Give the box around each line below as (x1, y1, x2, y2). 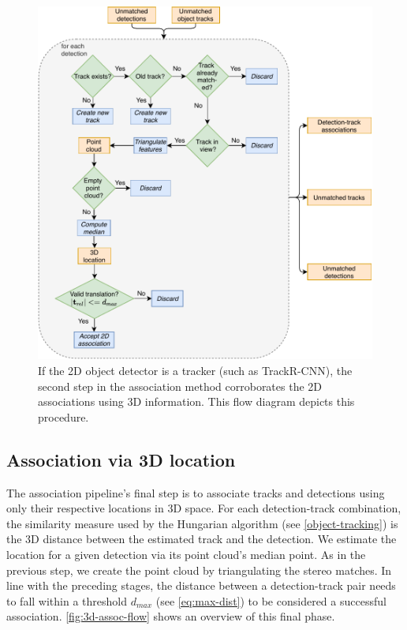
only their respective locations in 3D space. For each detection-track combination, (6, 500, 401, 516)
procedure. (38, 408, 89, 425)
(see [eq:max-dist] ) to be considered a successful (155, 592, 386, 609)
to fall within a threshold (6, 592, 127, 609)
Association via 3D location (6, 447, 236, 471)
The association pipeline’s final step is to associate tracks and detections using (6, 484, 385, 501)
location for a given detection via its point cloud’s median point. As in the (6, 546, 366, 562)
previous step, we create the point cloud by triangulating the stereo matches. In (6, 561, 392, 578)
